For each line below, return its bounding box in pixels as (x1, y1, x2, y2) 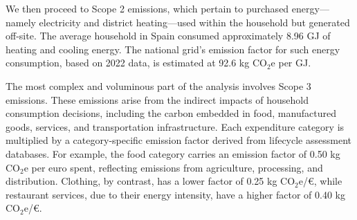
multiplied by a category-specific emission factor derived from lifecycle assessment (6, 133, 351, 147)
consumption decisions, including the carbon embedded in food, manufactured (6, 106, 336, 120)
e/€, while (298, 174, 342, 188)
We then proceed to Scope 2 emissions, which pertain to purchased (6, 1, 289, 15)
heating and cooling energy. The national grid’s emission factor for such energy (6, 42, 340, 56)
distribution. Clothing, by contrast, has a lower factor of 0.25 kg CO (6, 174, 295, 188)
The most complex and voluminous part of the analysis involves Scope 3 (6, 78, 311, 93)
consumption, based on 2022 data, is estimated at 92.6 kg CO (6, 55, 267, 70)
